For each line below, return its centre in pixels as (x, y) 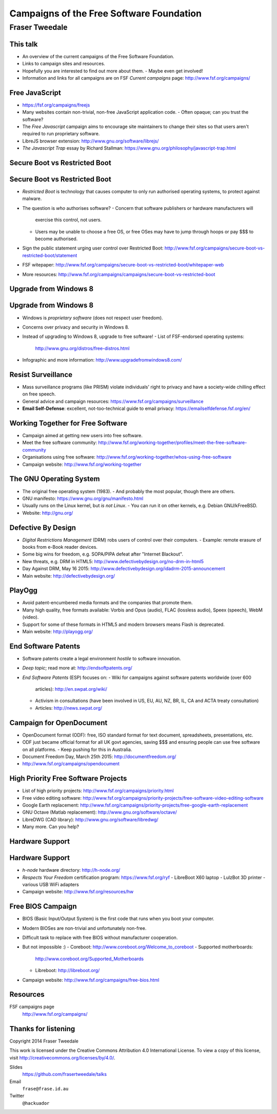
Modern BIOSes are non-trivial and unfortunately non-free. (84, 928)
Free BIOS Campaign (43, 906)
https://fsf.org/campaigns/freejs (56, 105)
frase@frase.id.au (45, 1089)
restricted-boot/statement (50, 255)
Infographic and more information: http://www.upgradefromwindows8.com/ (102, 360)
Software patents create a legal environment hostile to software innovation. (102, 658)
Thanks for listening (42, 1029)
